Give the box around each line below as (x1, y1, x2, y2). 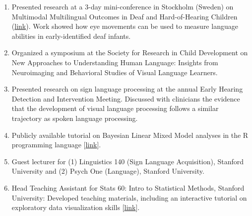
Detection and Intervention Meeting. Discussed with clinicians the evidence (11, 93, 240, 104)
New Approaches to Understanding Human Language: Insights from (11, 57, 218, 67)
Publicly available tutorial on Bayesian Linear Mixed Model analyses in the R (11, 129, 249, 140)
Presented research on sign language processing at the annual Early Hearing (11, 84, 243, 94)
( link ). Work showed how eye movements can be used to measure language (11, 21, 238, 31)
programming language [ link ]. (11, 139, 101, 150)
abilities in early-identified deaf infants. (11, 30, 131, 41)
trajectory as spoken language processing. (11, 112, 138, 123)
